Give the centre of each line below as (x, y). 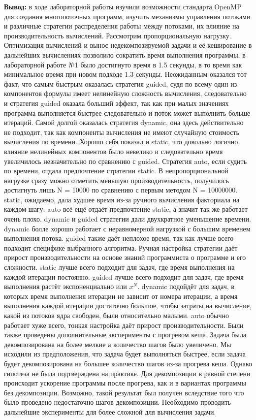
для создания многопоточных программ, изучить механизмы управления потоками (127, 16)
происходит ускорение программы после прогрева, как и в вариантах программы (125, 383)
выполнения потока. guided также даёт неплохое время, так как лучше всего (119, 238)
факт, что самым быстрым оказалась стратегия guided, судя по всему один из (121, 83)
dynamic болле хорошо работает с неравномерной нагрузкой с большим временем (127, 228)
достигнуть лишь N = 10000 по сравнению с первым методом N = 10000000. (121, 190)
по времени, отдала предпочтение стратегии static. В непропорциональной (116, 171)
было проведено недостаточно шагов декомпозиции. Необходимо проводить (117, 402)
